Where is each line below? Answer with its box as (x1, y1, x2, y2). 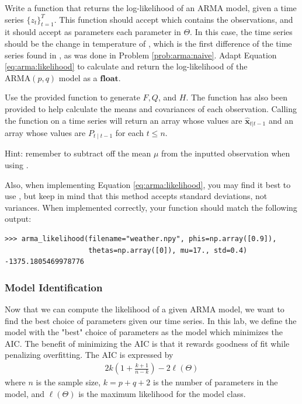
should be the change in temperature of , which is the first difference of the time (5, 37, 292, 49)
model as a (58, 71, 98, 83)
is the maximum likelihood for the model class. (78, 387, 246, 399)
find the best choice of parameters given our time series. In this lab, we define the (5, 314, 297, 326)
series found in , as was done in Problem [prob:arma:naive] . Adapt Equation (5, 48, 277, 61)
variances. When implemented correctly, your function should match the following (5, 201, 297, 213)
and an (268, 114, 293, 126)
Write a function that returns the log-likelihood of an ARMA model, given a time (5, 2, 297, 13)
